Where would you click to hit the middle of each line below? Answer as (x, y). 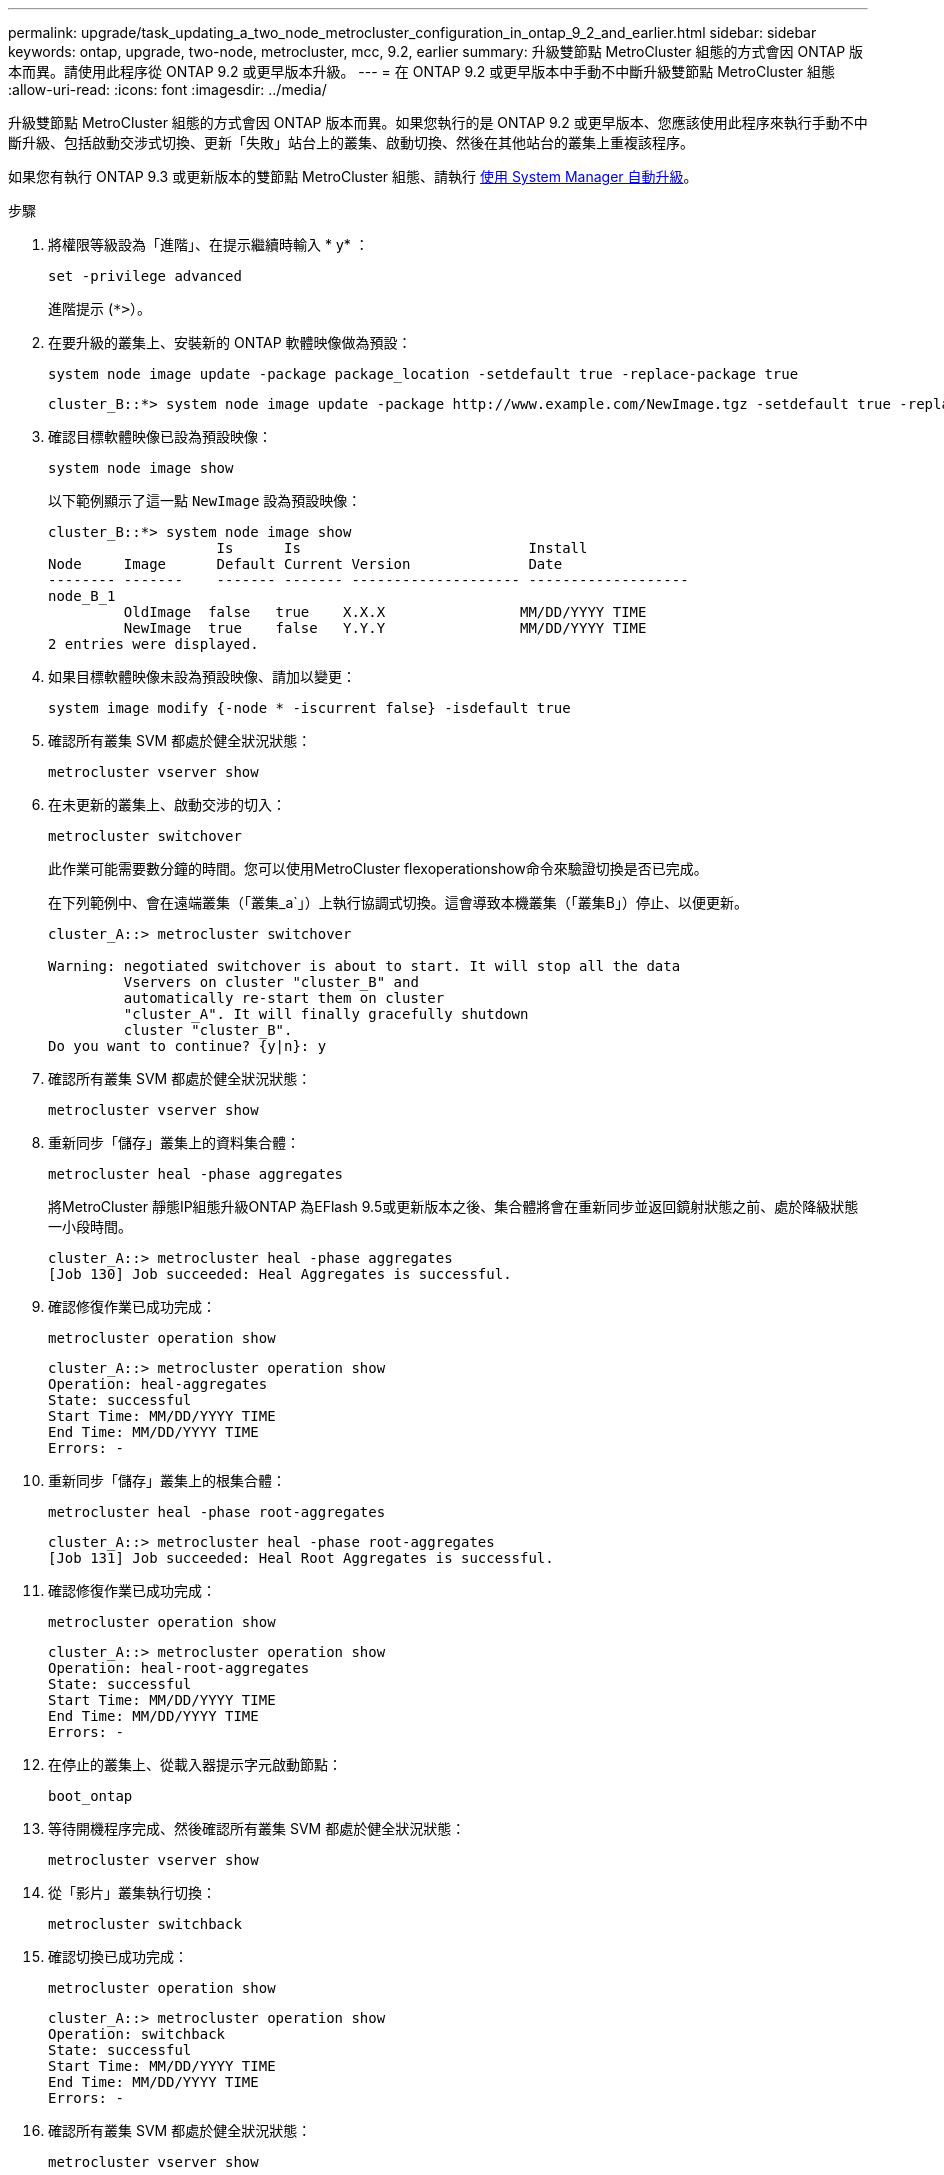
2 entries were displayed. (153, 644)
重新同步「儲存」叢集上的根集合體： (167, 1480)
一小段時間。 (90, 1226)
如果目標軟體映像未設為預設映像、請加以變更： (202, 676)
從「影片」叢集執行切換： (132, 1892)
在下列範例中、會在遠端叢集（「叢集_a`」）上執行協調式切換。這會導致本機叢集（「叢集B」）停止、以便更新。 (398, 902)
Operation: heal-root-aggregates (179, 1668)
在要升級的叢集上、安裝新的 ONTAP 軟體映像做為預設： (230, 342)
